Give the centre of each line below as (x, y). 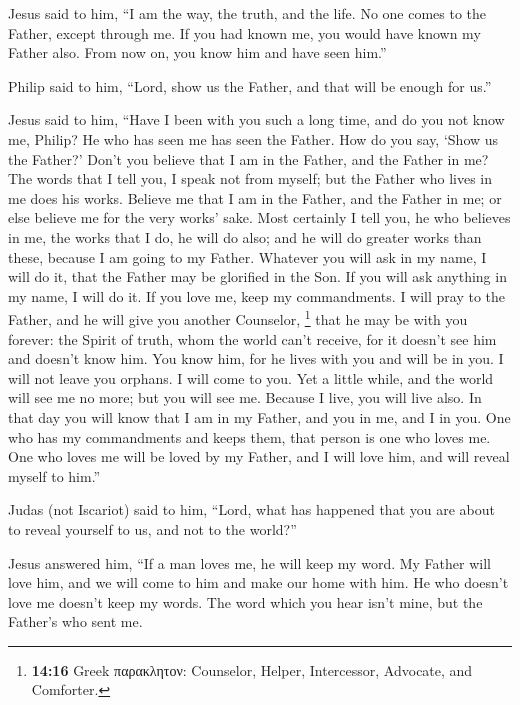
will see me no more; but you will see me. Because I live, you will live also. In (245, 397)
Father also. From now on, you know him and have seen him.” (197, 52)
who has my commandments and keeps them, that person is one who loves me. (249, 436)
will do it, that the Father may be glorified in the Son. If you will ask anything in (257, 276)
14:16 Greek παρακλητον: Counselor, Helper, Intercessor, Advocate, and (252, 669)
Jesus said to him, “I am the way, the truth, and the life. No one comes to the (247, 13)
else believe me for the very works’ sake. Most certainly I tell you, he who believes (259, 217)
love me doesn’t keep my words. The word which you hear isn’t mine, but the (245, 601)
